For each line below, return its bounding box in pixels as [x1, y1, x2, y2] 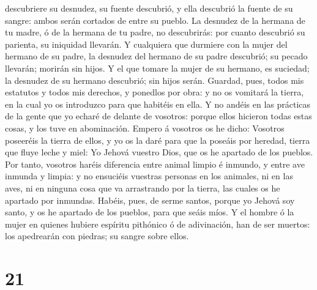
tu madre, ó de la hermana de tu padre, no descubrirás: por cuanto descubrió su [5, 26, 305, 39]
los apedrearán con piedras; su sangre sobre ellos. [5, 229, 189, 242]
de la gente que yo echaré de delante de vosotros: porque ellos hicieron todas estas [5, 110, 312, 122]
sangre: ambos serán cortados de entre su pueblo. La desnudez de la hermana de [5, 13, 305, 26]
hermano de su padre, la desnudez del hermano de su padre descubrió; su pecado [5, 50, 308, 62]
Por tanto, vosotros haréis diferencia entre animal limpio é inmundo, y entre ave [5, 157, 305, 170]
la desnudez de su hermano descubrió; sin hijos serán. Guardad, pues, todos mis [5, 73, 304, 86]
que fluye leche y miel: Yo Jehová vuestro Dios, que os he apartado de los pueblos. [5, 146, 313, 158]
